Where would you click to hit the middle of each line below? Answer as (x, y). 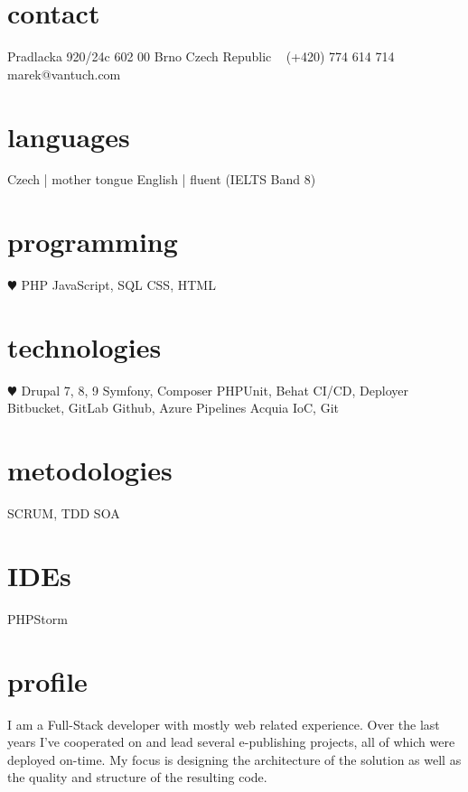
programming (93, 242)
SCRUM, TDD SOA (64, 513)
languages (69, 136)
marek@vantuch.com (64, 74)
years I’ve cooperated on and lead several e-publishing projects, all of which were (231, 742)
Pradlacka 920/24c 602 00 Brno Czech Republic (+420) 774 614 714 (201, 56)
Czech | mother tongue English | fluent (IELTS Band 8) (162, 179)
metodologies (90, 470)
